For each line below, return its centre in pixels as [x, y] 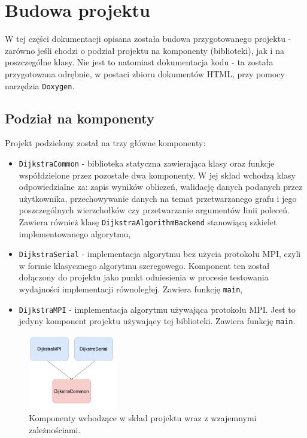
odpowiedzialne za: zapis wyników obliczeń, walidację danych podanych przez [161, 187]
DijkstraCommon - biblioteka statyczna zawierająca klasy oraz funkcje [147, 163]
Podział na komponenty [80, 118]
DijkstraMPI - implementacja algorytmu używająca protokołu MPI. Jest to [157, 309]
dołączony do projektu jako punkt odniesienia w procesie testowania [144, 277]
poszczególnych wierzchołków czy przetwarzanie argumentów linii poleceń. [154, 210]
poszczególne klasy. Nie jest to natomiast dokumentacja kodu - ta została [139, 62]
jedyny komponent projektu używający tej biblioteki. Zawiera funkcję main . [157, 321]
